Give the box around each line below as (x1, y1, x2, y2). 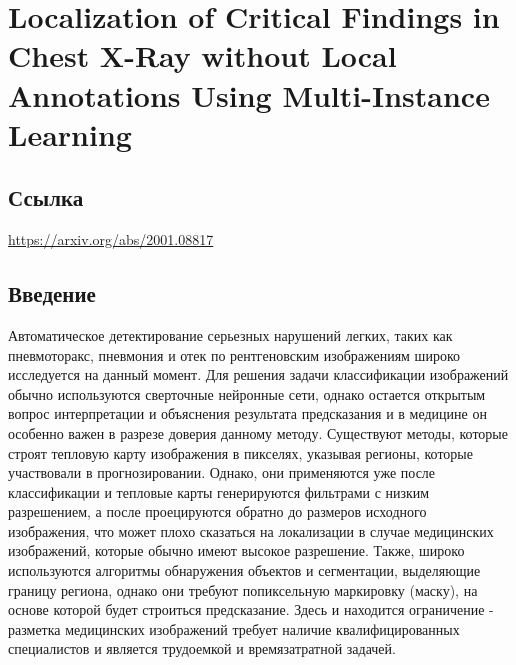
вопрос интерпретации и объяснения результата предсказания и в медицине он (8, 403, 487, 424)
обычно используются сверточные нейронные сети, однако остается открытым (8, 383, 486, 404)
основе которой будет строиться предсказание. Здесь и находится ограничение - (8, 599, 494, 620)
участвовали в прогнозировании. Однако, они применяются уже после (8, 462, 436, 483)
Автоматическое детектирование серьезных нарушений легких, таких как (8, 324, 453, 345)
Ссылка (8, 182, 84, 213)
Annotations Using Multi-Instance (8, 74, 490, 115)
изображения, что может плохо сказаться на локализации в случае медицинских (8, 520, 494, 541)
